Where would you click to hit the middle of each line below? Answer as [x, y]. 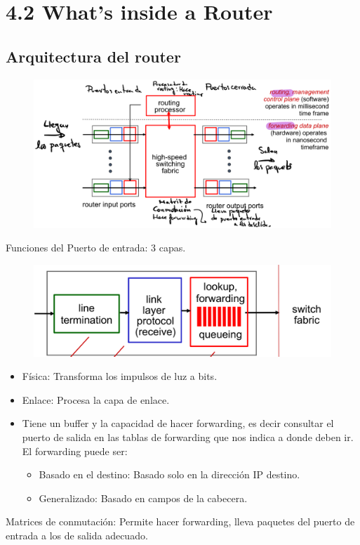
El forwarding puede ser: [75, 451]
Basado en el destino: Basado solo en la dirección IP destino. [169, 474]
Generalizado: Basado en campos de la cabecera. [143, 498]
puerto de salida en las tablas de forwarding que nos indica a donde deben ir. [188, 436]
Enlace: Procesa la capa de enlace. [96, 399]
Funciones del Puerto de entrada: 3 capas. [96, 248]
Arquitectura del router [93, 56]
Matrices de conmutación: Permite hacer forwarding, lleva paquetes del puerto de [180, 521]
